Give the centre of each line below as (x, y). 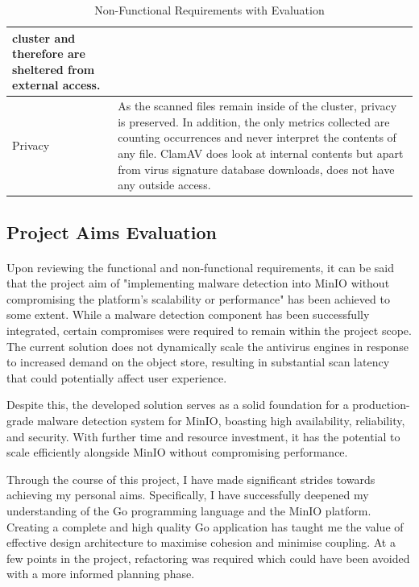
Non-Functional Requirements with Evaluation (209, 10)
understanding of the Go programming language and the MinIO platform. (189, 510)
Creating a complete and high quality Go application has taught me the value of (205, 526)
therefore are (49, 54)
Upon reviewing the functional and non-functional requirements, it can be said (200, 267)
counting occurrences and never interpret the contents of (257, 137)
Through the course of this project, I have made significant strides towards (191, 479)
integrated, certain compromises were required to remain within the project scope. (209, 331)
